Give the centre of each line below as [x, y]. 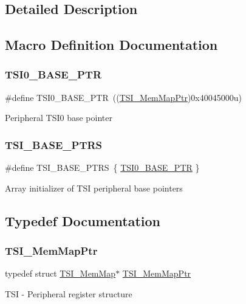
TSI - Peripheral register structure [69, 293]
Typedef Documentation [83, 220]
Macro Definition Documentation [111, 45]
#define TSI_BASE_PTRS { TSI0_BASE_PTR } [102, 168]
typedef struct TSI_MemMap [60, 273]
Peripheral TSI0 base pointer [59, 118]
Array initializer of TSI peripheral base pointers [94, 188]
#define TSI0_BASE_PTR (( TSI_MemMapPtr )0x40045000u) [123, 97]
